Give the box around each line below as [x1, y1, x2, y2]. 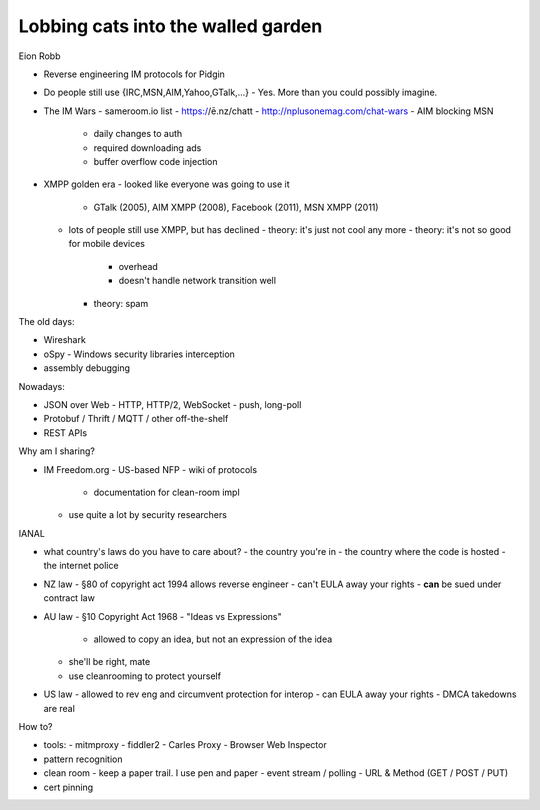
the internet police [43, 560, 119, 572]
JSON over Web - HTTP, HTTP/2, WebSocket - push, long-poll [43, 398, 302, 410]
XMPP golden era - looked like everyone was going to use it [43, 178, 290, 190]
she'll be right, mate [68, 656, 151, 668]
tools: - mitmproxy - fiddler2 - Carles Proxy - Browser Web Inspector [43, 739, 327, 751]
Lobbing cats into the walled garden [18, 15, 323, 37]
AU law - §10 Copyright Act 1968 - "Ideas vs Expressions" [43, 610, 282, 622]
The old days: [18, 316, 75, 328]
